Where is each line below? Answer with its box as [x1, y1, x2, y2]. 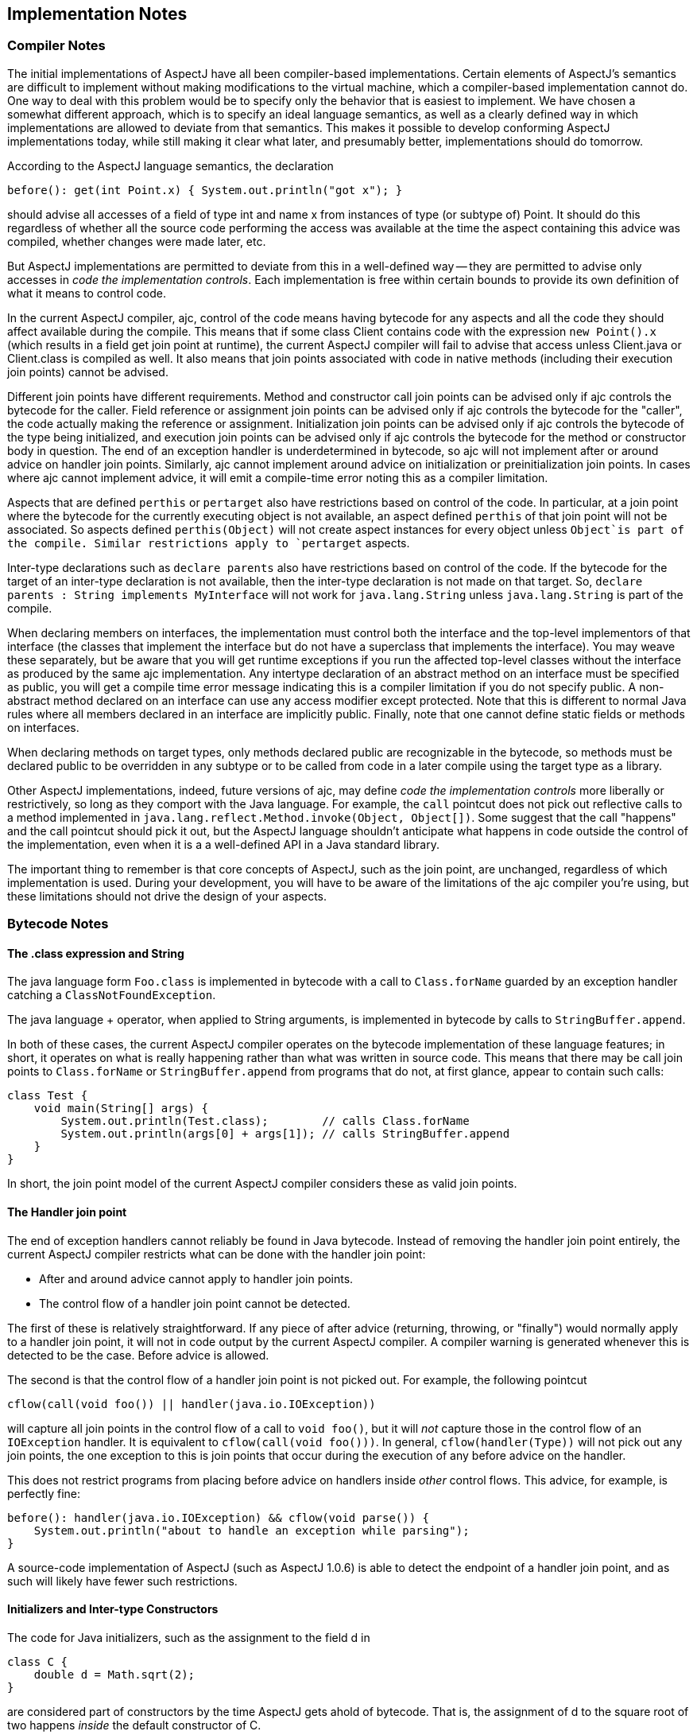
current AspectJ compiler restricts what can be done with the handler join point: [7, 1247, 426, 1261]
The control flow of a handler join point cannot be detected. [39, 1296, 350, 1310]
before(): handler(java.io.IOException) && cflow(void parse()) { [7, 1511, 430, 1524]
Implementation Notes [7, 4, 188, 24]
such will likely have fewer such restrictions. [7, 1574, 238, 1588]
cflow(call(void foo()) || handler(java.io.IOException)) [7, 1397, 376, 1410]
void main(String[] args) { [33, 1102, 208, 1115]
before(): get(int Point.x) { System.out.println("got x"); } [7, 183, 403, 196]
